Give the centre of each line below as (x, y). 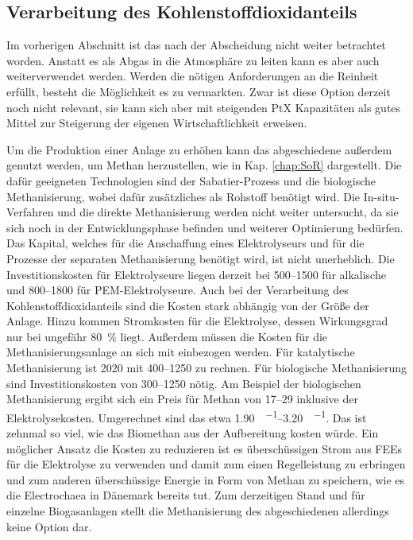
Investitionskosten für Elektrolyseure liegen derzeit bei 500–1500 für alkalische (196, 274)
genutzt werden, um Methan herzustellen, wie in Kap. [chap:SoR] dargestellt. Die (204, 165)
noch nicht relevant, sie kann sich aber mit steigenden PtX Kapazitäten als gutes (204, 107)
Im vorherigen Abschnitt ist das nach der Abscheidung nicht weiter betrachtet (197, 45)
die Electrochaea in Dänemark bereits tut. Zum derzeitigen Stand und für (186, 495)
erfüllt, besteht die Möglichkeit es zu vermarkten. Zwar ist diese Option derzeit (199, 91)
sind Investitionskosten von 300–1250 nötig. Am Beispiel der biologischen (184, 383)
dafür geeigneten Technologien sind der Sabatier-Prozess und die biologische (191, 180)
